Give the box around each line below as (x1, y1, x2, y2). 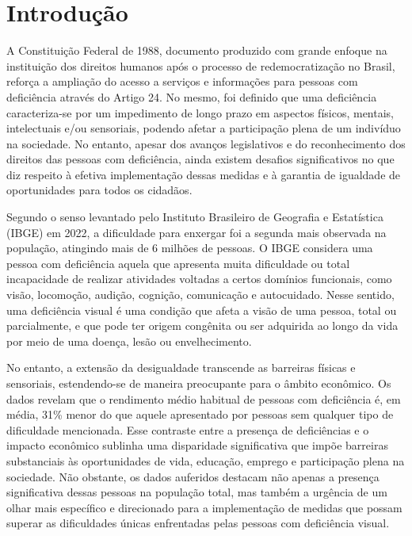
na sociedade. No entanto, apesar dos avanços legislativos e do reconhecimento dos (6, 135, 406, 151)
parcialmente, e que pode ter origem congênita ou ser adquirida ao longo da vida (6, 317, 399, 334)
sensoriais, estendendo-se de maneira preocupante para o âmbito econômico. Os (6, 375, 391, 391)
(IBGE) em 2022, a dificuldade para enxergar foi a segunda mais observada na (6, 224, 387, 240)
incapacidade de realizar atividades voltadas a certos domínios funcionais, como (6, 270, 392, 287)
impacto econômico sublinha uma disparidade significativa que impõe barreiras (6, 437, 388, 454)
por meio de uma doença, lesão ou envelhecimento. (6, 332, 252, 349)
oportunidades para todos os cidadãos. (6, 182, 193, 198)
